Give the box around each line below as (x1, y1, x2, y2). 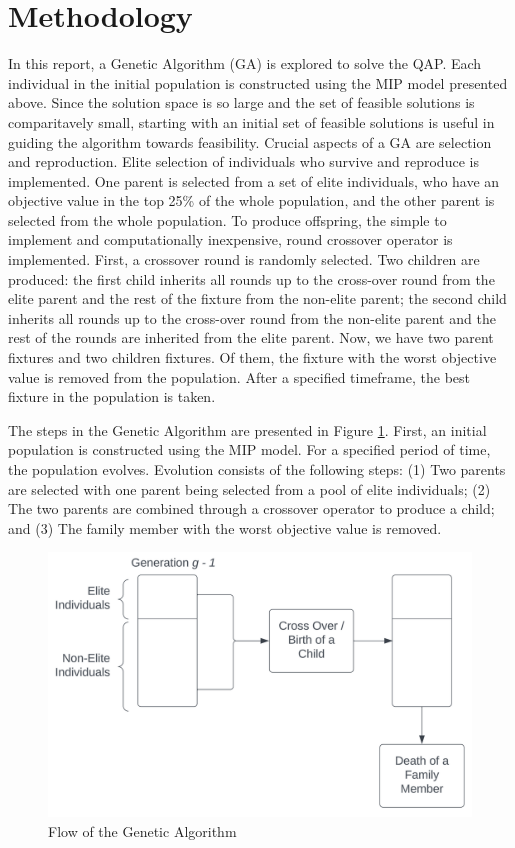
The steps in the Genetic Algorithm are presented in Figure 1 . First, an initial (8, 419, 487, 440)
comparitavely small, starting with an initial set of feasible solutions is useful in (8, 111, 495, 132)
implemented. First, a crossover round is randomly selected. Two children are (8, 249, 480, 270)
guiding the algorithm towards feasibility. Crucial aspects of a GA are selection (8, 131, 492, 152)
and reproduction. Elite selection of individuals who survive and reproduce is (8, 151, 479, 172)
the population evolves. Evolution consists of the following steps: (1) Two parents (8, 459, 506, 479)
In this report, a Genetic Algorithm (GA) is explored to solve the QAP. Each (8, 53, 482, 74)
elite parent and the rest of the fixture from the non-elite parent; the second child (8, 288, 507, 309)
